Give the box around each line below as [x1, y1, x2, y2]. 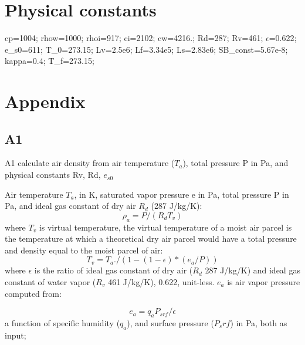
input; [5, 329, 26, 341]
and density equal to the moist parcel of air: [5, 243, 163, 256]
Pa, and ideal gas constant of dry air [5, 199, 136, 212]
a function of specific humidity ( [5, 317, 120, 329]
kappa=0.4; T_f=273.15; [5, 55, 94, 67]
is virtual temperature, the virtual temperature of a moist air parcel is [39, 221, 292, 233]
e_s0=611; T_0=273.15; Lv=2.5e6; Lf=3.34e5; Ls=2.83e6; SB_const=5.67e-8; [5, 43, 288, 55]
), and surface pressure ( [127, 317, 214, 329]
